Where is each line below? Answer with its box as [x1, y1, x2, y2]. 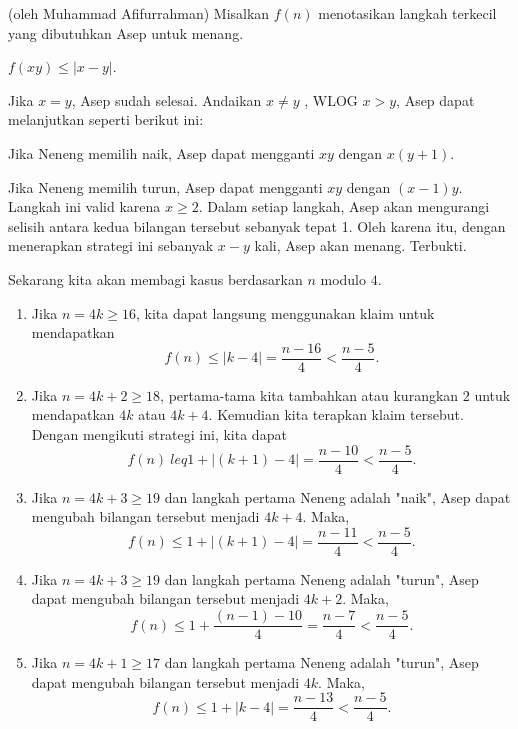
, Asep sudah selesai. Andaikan [71, 89, 262, 110]
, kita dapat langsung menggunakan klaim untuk [135, 302, 435, 323]
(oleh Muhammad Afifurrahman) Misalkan [8, 3, 270, 23]
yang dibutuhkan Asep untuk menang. [8, 22, 244, 43]
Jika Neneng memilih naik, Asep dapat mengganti [8, 142, 315, 163]
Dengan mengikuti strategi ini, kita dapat [31, 423, 287, 444]
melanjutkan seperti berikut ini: [8, 109, 204, 130]
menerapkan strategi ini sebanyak [8, 235, 214, 256]
